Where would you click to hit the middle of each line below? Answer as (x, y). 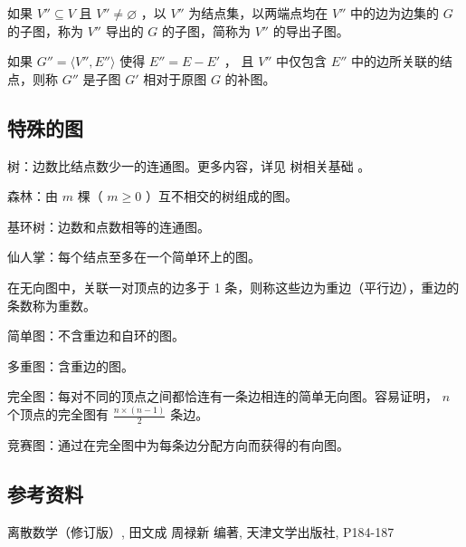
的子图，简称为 (207, 30)
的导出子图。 (311, 30)
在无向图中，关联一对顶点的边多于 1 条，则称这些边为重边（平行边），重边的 (233, 287)
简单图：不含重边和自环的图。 (96, 336)
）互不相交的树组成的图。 (221, 196)
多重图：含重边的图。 (71, 365)
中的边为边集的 (395, 13)
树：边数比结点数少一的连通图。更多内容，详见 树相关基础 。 (189, 165)
